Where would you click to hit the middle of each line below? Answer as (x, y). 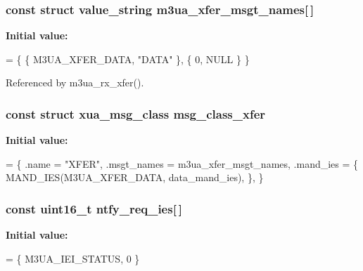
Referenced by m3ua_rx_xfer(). (75, 82)
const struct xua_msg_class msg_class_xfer (136, 113)
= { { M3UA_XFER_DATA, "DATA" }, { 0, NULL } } (128, 59)
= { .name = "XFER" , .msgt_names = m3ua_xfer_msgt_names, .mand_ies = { (182, 163)
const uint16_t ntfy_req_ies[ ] (94, 208)
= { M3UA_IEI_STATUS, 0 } (73, 258)
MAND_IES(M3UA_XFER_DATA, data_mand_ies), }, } (135, 177)
